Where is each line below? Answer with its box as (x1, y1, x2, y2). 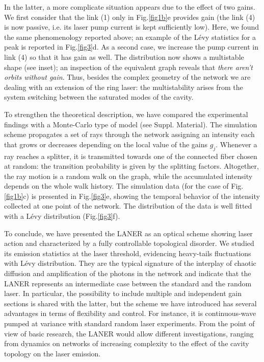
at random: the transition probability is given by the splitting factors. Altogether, (4, 161, 259, 171)
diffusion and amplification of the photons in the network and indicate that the (4, 268, 251, 279)
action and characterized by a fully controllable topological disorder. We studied (4, 238, 254, 248)
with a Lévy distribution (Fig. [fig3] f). (4, 211, 120, 221)
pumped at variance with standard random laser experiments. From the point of (4, 318, 255, 329)
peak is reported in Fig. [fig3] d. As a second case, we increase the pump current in (4, 41, 258, 52)
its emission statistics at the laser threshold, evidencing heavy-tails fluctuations (4, 247, 251, 258)
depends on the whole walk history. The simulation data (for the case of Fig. (4, 180, 244, 191)
